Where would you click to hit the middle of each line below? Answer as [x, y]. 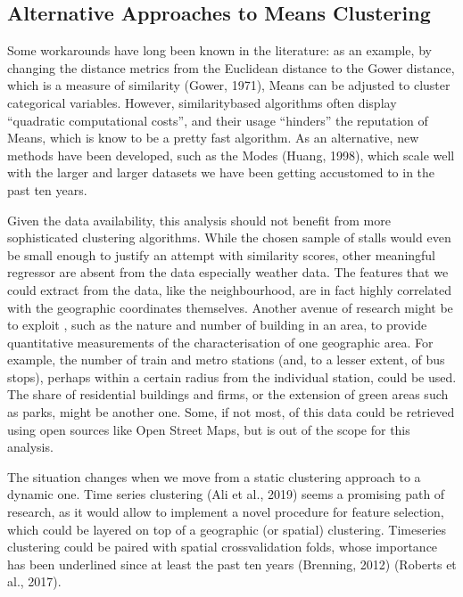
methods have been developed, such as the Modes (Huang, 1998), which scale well [231, 155]
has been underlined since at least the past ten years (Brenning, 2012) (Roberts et [232, 564]
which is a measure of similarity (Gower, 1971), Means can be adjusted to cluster [229, 85]
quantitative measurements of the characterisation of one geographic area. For [220, 342]
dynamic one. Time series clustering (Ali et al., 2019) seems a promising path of [226, 494]
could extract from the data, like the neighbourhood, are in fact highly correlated [230, 289]
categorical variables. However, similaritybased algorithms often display [202, 102]
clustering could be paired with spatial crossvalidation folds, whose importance [223, 547]
